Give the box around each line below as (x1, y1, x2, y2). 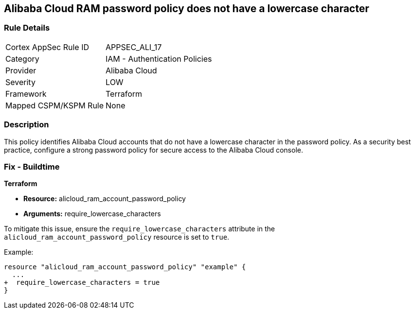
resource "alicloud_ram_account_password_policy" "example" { (4, 263, 246, 271)
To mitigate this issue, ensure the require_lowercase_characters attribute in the (4, 225, 275, 233)
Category (5, 53, 39, 64)
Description (4, 120, 49, 130)
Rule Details (4, 23, 50, 33)
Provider (5, 65, 36, 75)
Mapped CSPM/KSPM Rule (5, 100, 104, 110)
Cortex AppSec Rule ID (5, 42, 90, 52)
